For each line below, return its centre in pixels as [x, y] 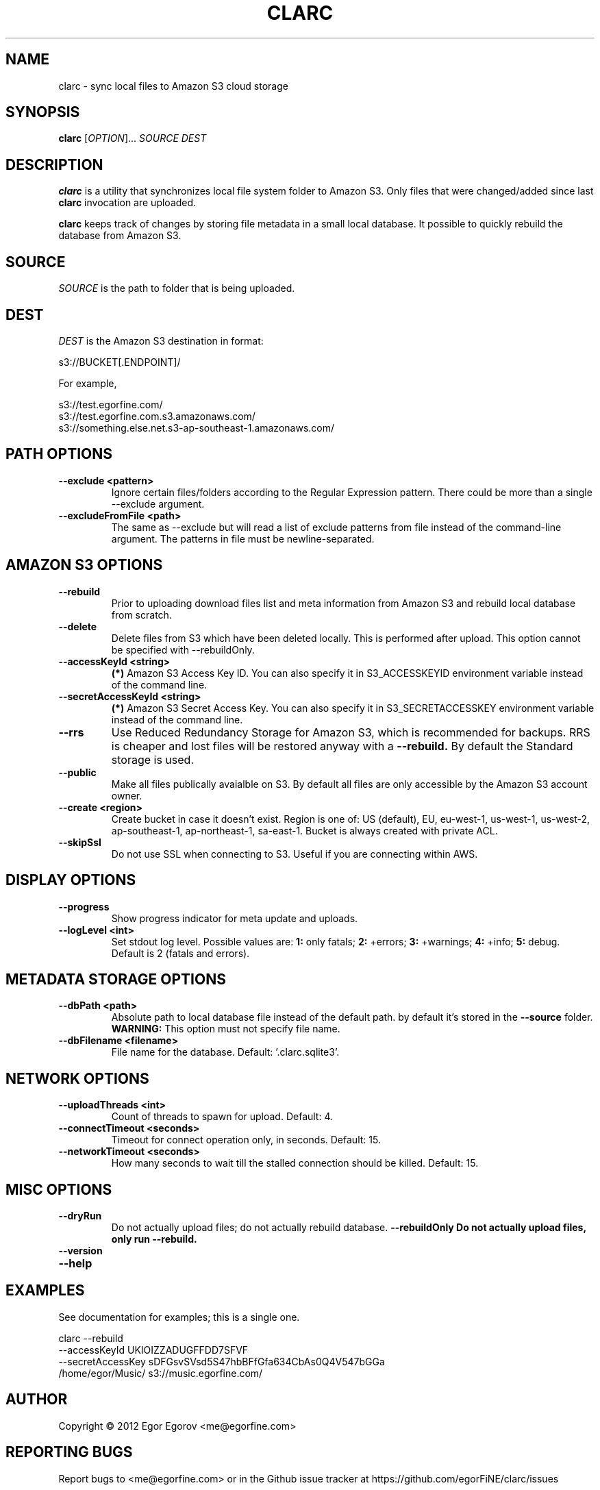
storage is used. [153, 759]
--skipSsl [80, 842]
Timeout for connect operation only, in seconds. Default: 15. [246, 1140]
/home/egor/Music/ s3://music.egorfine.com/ [161, 1373]
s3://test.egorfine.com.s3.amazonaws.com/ [157, 416]
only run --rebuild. [154, 1239]
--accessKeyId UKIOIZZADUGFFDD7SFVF [153, 1350]
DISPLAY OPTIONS [71, 880]
